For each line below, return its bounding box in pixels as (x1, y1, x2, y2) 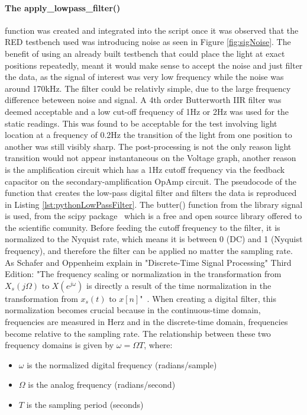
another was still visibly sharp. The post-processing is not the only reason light (5, 140, 292, 152)
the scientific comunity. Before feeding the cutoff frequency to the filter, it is (5, 221, 280, 233)
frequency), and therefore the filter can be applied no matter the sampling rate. (5, 245, 293, 257)
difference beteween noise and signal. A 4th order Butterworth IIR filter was (5, 94, 282, 106)
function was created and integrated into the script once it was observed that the (5, 24, 299, 36)
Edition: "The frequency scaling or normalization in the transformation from (5, 268, 282, 280)
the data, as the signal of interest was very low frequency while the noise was (5, 70, 284, 83)
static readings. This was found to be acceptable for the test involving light (5, 117, 277, 129)
